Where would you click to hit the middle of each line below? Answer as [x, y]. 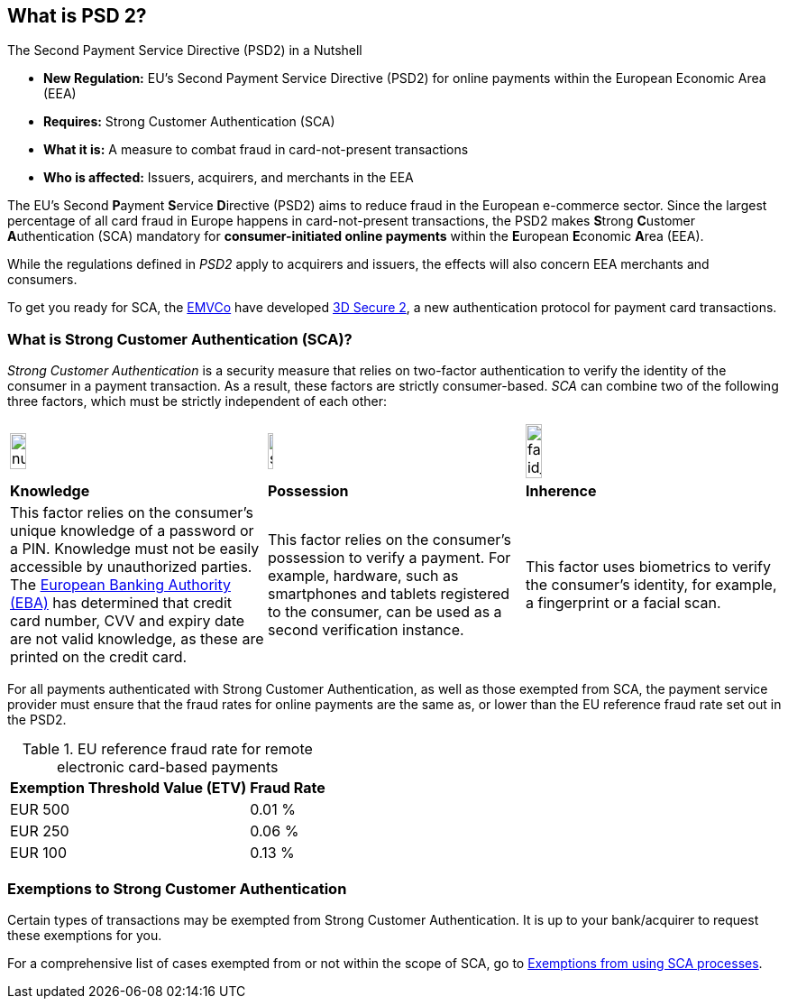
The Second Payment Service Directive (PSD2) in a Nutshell [185, 51]
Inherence [561, 491]
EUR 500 [40, 810]
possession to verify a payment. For [389, 558]
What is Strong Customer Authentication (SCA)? [180, 339]
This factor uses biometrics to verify [648, 567]
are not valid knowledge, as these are [137, 639]
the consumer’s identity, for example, [651, 585]
